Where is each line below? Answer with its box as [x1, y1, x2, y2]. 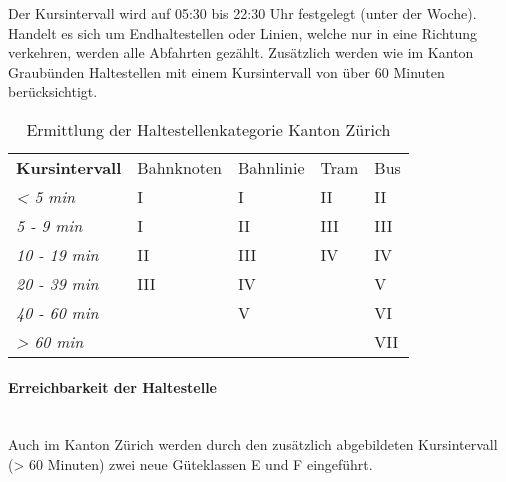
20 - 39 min [16, 271, 99, 295]
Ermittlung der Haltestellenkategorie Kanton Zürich [26, 117, 391, 141]
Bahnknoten [137, 155, 223, 179]
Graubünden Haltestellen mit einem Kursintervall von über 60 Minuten [8, 61, 445, 82]
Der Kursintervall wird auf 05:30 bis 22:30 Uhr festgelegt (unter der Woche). [8, 3, 477, 23]
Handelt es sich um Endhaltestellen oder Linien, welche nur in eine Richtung [8, 22, 478, 43]
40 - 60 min [16, 300, 99, 324]
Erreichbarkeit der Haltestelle [8, 376, 217, 397]
